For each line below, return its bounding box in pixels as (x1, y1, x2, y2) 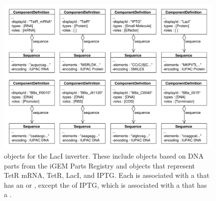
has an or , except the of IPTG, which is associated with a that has (4, 179, 207, 190)
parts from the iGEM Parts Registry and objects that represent (4, 160, 195, 170)
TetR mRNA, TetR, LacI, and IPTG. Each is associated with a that (4, 170, 210, 180)
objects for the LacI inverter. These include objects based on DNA (4, 150, 204, 161)
